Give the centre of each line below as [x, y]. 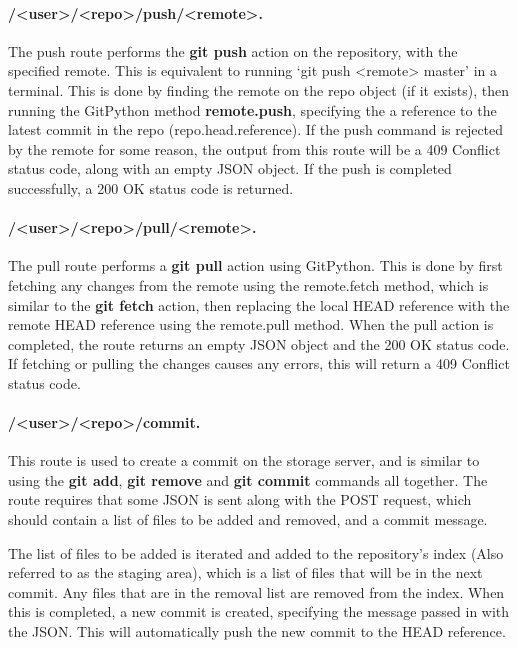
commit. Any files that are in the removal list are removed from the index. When [256, 591]
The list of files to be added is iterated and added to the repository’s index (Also [256, 552]
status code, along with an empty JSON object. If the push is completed [230, 168]
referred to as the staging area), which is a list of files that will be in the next [245, 572]
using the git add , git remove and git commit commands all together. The [248, 479]
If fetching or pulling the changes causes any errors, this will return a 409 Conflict [259, 363]
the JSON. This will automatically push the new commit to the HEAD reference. [257, 631]
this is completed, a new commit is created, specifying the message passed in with [259, 611]
